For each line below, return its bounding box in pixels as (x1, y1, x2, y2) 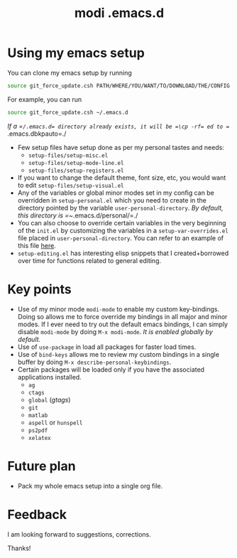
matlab (28, 412, 48, 419)
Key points (7, 281, 72, 297)
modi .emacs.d (74, 5, 165, 21)
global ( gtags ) (28, 395, 71, 404)
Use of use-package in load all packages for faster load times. (17, 343, 197, 351)
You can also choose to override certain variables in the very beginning (17, 218, 226, 227)
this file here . (17, 241, 57, 250)
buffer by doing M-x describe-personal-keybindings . (17, 358, 172, 366)
